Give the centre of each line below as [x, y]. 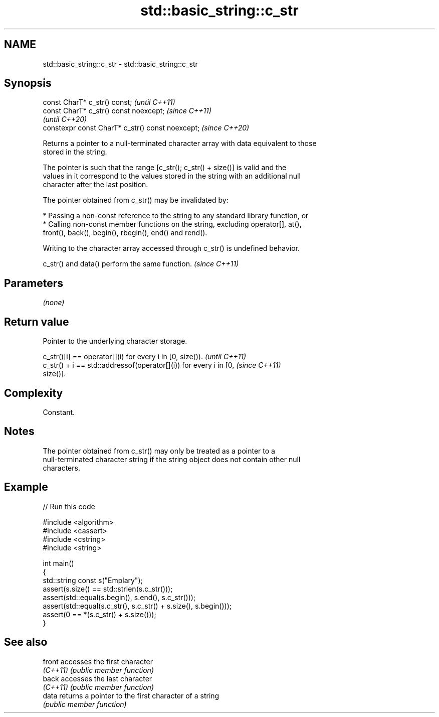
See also [26, 642]
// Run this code [69, 506]
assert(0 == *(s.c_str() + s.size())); [99, 614]
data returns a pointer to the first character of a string [131, 695]
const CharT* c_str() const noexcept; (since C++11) [127, 111]
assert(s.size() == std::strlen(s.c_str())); [108, 589]
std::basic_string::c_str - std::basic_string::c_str [120, 64]
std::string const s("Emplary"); [93, 580]
